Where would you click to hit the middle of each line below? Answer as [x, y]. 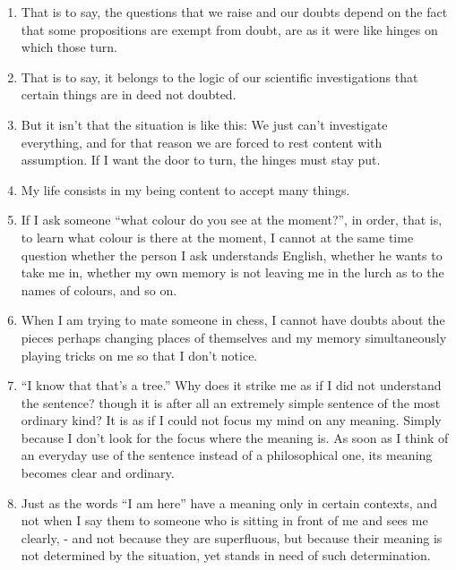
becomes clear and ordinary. [98, 473]
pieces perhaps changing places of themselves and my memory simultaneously [234, 337]
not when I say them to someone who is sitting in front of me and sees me [224, 520]
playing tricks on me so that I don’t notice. [139, 355]
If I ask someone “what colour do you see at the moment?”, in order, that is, [232, 220]
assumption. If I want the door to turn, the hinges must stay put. [201, 160]
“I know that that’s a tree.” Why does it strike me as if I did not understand [231, 385]
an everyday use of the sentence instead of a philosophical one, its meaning [227, 455]
